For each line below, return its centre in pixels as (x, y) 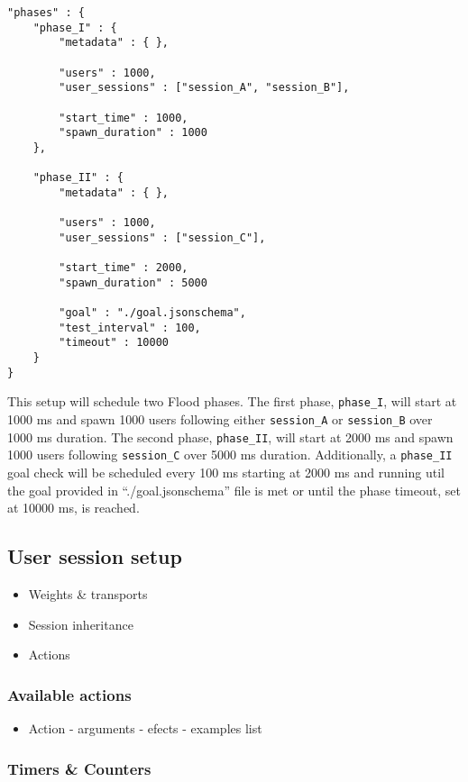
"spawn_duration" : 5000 (133, 282)
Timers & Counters (79, 768)
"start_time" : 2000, (124, 268)
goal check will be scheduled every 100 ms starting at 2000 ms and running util (226, 473)
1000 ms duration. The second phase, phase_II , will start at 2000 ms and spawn (230, 436)
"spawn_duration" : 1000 (133, 133)
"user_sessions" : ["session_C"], (162, 237)
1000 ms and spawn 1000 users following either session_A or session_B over (220, 419)
